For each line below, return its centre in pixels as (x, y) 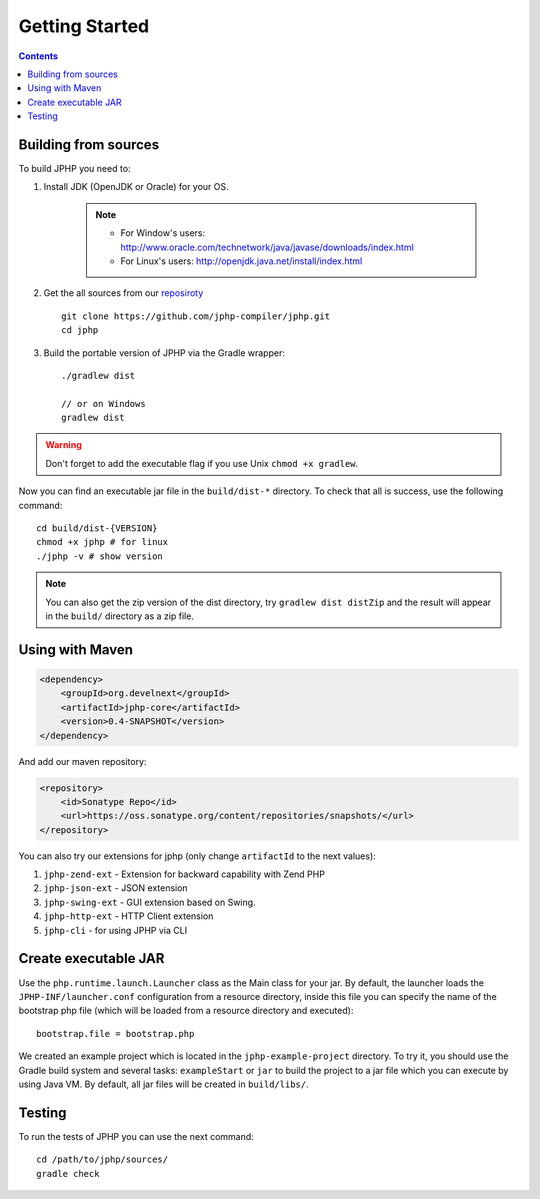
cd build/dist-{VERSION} (97, 528)
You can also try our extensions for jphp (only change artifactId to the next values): (197, 856)
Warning (63, 445)
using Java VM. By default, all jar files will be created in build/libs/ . (163, 1084)
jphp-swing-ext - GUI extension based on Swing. (149, 902)
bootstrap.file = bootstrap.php (115, 1033)
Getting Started (84, 26)
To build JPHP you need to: (74, 169)
